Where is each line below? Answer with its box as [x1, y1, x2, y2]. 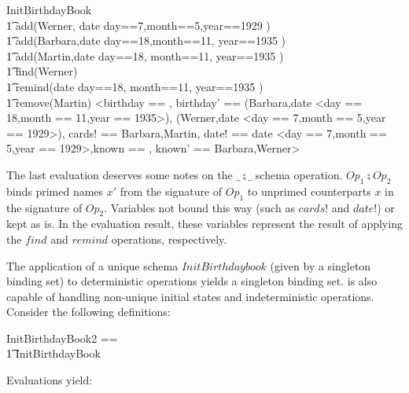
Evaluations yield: [6, 372, 93, 388]
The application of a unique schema [6, 257, 179, 274]
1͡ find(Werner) [6, 63, 78, 79]
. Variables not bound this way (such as [104, 199, 295, 215]
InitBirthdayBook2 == [6, 329, 118, 346]
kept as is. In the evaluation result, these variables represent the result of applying [6, 215, 403, 232]
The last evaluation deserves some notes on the [6, 166, 233, 182]
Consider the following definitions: [6, 303, 171, 320]
